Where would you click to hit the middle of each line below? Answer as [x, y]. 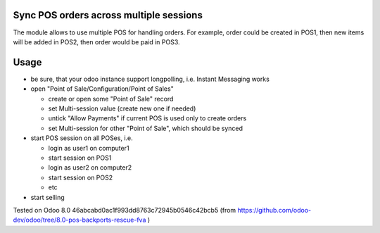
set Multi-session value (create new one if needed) [122, 108]
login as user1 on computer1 [89, 148]
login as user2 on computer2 [90, 168]
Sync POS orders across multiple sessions [108, 15]
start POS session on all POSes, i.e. [82, 138]
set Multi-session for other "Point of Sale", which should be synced [145, 128]
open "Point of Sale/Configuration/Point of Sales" [102, 89]
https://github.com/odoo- [274, 210]
